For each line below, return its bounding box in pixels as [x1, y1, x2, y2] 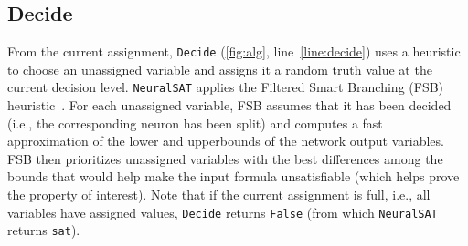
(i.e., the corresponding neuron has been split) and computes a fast [7, 113, 383, 132]
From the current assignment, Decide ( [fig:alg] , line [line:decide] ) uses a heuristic [7, 42, 461, 61]
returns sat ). [7, 220, 80, 240]
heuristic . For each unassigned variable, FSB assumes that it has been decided [7, 96, 452, 115]
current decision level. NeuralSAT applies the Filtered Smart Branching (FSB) [7, 77, 444, 97]
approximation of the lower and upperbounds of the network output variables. [7, 131, 444, 150]
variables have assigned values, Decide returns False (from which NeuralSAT [7, 202, 438, 221]
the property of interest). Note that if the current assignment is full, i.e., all [7, 185, 431, 204]
